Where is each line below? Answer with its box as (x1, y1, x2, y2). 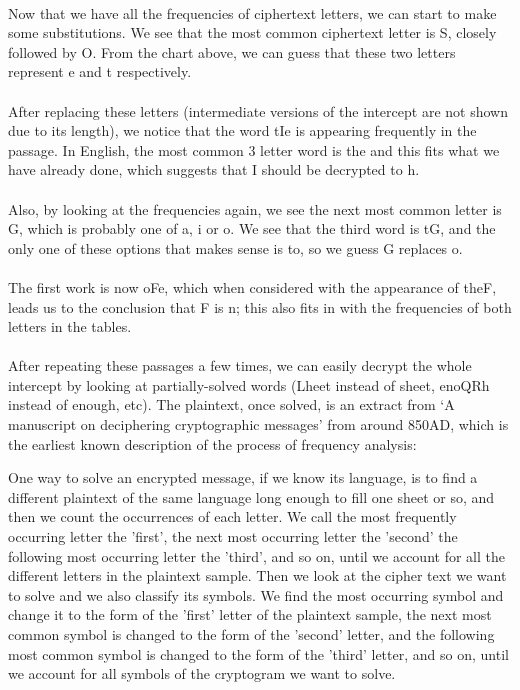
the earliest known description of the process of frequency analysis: (8, 433, 417, 454)
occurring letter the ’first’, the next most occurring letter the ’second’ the (8, 526, 458, 547)
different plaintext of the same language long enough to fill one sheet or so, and (8, 486, 495, 507)
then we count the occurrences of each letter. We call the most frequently (8, 506, 457, 527)
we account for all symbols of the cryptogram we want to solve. (8, 663, 396, 684)
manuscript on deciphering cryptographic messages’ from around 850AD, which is (8, 414, 509, 435)
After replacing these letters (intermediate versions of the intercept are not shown (8, 100, 508, 121)
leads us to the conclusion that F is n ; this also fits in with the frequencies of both (8, 296, 512, 317)
